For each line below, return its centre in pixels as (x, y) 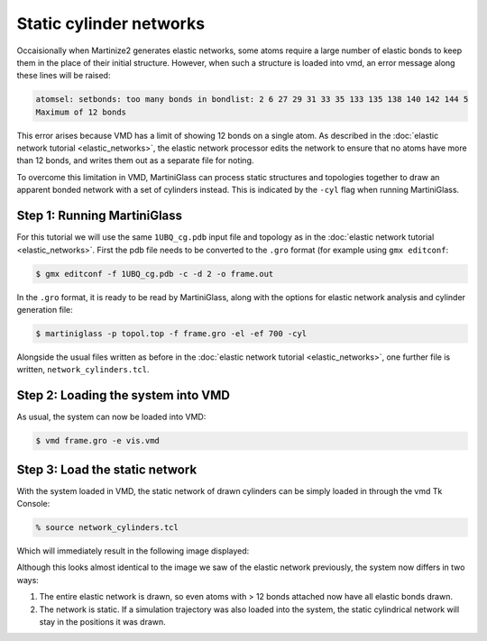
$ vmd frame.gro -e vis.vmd (97, 441)
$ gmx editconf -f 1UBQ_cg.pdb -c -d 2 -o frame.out (155, 274)
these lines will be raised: (64, 76)
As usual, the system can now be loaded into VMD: (111, 417)
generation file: (45, 309)
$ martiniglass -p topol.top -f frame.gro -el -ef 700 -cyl (171, 333)
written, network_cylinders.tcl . (83, 370)
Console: (33, 504)
